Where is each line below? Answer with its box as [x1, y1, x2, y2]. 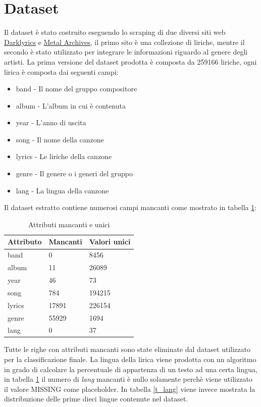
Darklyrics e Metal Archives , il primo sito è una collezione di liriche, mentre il [4, 36, 245, 47]
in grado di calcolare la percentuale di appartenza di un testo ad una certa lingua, [4, 364, 257, 374]
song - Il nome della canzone [16, 134, 104, 144]
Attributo [8, 236, 42, 247]
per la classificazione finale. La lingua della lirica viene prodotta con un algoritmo [4, 354, 256, 365]
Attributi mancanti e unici [28, 219, 110, 229]
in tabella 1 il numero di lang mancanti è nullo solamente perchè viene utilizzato [4, 374, 252, 384]
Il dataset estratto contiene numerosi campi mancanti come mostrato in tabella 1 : [4, 202, 257, 213]
